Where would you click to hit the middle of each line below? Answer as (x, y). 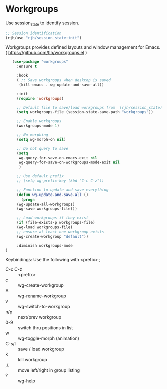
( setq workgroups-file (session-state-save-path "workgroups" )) (85, 112)
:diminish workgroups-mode (44, 245)
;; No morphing (32, 135)
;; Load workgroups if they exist (52, 218)
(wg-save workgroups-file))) (47, 209)
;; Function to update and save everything (62, 190)
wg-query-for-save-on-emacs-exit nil (58, 158)
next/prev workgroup (40, 317)
